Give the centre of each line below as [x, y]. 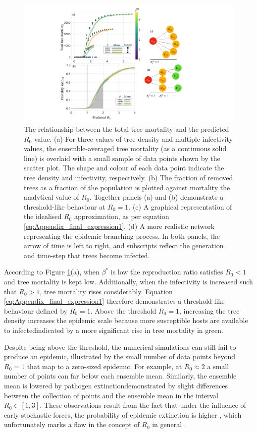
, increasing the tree [209, 310]
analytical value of [51, 197]
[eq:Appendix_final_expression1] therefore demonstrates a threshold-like [114, 301]
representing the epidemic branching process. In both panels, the [122, 236]
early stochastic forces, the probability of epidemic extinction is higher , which [123, 414]
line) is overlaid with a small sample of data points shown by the [122, 158]
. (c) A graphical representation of [180, 206]
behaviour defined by [36, 310]
